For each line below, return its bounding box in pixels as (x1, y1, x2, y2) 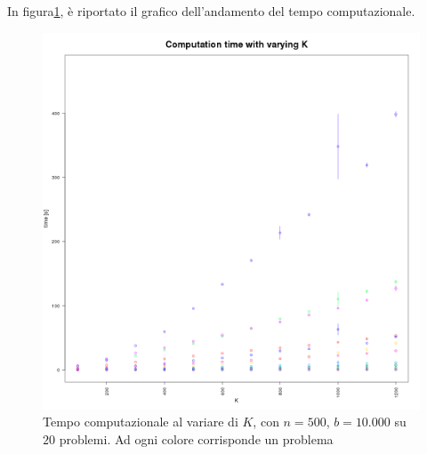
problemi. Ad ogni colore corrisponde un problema (59, 429, 334, 448)
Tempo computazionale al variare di (43, 412, 238, 431)
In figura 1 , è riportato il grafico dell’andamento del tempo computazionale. (7, 2, 415, 20)
